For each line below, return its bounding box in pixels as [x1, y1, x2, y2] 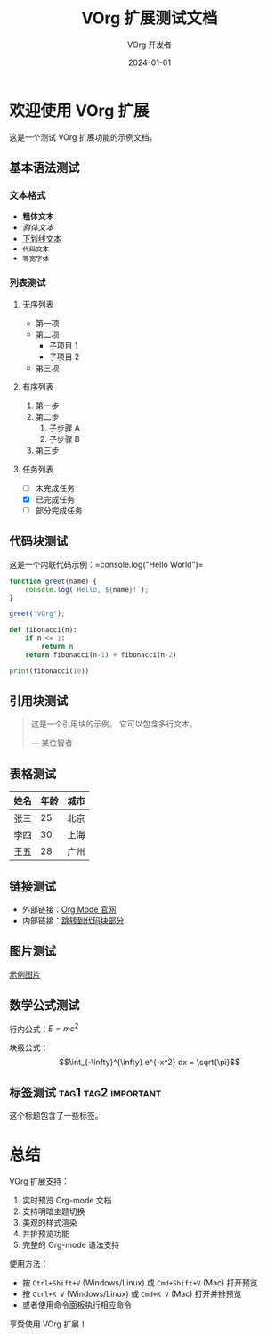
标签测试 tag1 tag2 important [9, 1085, 162, 1100]
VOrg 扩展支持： [9, 1176, 69, 1186]
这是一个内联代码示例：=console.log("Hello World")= [9, 559, 204, 570]
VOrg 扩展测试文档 [81, 8, 218, 29]
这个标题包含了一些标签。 [9, 1111, 103, 1121]
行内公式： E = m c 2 [9, 1022, 79, 1034]
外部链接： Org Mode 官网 [21, 904, 117, 915]
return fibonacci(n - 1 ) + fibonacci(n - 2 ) [25, 650, 177, 660]
